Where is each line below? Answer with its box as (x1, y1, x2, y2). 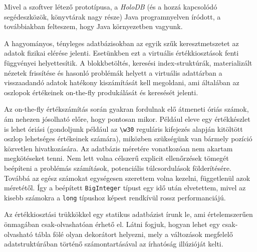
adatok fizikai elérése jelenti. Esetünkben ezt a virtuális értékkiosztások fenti (4, 48, 239, 58)
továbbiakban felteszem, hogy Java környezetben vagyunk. (4, 21, 183, 32)
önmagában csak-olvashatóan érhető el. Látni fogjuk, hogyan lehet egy (4, 219, 220, 229)
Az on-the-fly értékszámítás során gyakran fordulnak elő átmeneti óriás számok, (4, 104, 249, 114)
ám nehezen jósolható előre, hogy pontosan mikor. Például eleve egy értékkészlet (4, 113, 250, 124)
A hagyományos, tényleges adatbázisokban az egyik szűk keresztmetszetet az (4, 38, 239, 48)
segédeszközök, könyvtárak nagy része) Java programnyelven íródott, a (4, 11, 221, 22)
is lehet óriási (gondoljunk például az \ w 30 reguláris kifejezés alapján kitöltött (4, 123, 243, 134)
